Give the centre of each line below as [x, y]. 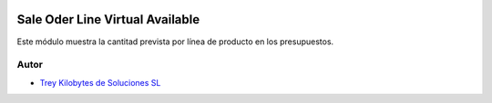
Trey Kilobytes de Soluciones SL [100, 82]
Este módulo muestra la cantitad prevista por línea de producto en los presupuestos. [175, 42]
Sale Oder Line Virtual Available [108, 19]
